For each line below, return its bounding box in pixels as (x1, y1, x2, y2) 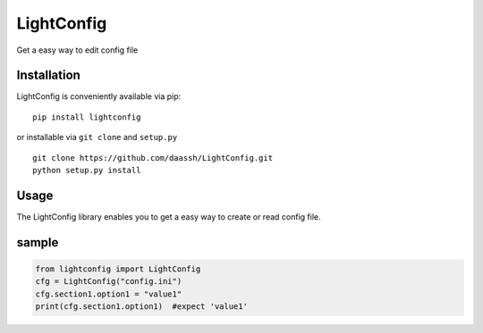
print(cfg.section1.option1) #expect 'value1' (35, 302, 248, 312)
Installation (16, 68, 80, 83)
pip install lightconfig (32, 112, 141, 122)
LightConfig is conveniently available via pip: (16, 91, 182, 102)
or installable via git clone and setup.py (16, 132, 178, 143)
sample (16, 235, 59, 250)
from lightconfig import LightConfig (35, 263, 201, 274)
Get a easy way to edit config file (16, 45, 139, 55)
